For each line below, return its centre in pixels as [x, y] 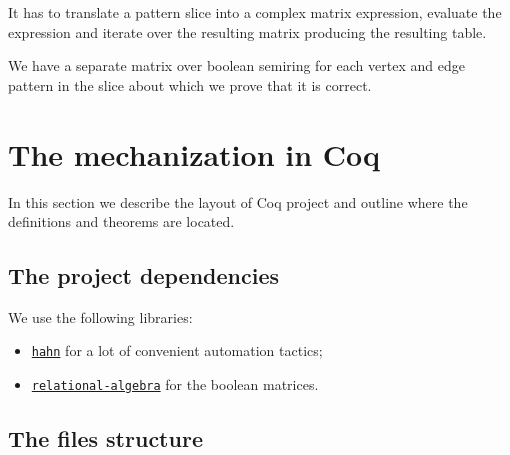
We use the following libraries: [100, 316]
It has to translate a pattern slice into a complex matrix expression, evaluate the [255, 12]
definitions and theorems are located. [121, 221]
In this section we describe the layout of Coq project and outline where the [238, 201]
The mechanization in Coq [194, 153]
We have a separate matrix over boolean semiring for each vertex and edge [236, 65]
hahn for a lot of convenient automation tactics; [177, 350]
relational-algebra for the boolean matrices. [175, 384]
